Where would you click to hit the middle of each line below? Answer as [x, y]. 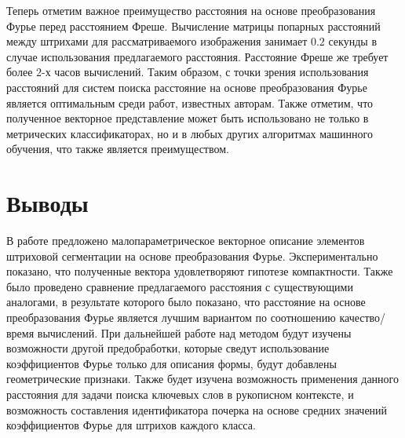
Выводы [47, 203]
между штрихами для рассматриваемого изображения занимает [157, 41]
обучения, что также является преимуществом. [118, 149]
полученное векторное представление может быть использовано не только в [188, 118]
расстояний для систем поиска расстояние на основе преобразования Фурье [187, 87]
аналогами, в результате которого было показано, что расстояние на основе [186, 302]
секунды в [352, 41]
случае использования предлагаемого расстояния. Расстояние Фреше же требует [197, 56]
